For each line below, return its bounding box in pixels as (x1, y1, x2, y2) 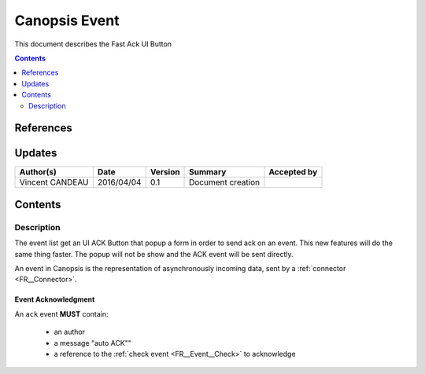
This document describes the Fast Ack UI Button (14, 39, 172, 49)
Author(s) (19, 167, 57, 178)
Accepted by (268, 167, 318, 178)
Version (150, 167, 180, 178)
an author (54, 327, 86, 337)
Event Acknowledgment (14, 295, 95, 304)
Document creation (189, 177, 260, 188)
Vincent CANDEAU (19, 177, 90, 188)
